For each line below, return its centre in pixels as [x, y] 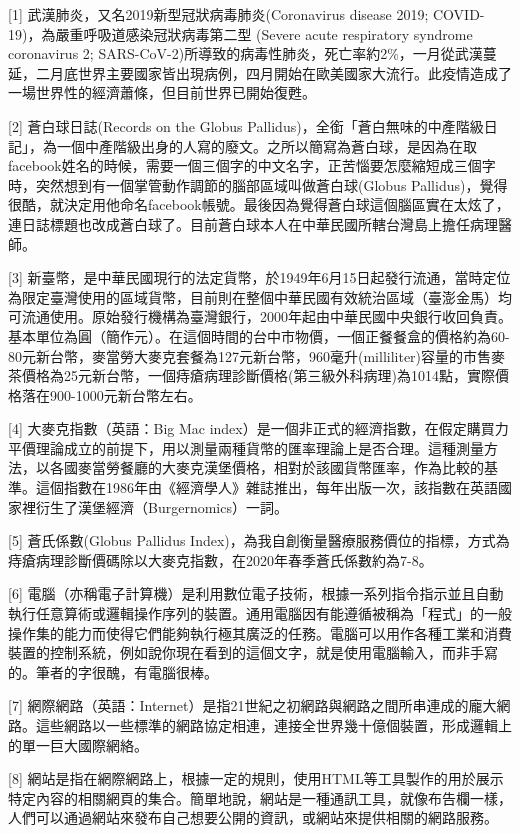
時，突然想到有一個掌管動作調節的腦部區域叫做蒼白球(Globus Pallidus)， [244, 184]
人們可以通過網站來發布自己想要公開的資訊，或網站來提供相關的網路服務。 [253, 817]
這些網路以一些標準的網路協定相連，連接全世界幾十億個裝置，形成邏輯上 [273, 725]
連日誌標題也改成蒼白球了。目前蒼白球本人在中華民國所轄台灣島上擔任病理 [253, 223]
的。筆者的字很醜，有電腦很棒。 [113, 671]
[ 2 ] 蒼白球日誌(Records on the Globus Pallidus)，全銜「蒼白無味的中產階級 [246, 125]
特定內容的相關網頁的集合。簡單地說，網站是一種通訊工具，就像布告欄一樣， [260, 797]
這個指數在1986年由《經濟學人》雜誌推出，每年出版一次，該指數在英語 [266, 487]
